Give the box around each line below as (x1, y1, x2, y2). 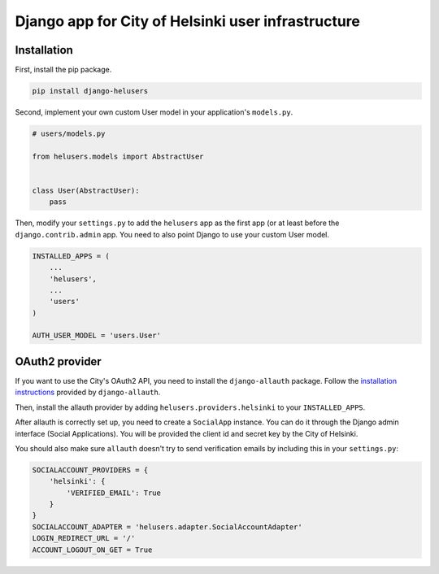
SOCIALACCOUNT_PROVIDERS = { (32, 465, 149, 475)
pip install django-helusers (32, 86, 149, 96)
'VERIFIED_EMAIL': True (66, 488, 162, 498)
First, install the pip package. (15, 65, 112, 75)
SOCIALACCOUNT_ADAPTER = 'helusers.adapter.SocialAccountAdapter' (32, 522, 302, 532)
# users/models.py (32, 129, 106, 138)
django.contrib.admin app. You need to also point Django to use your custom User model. (15, 229, 329, 239)
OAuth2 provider (15, 354, 102, 368)
